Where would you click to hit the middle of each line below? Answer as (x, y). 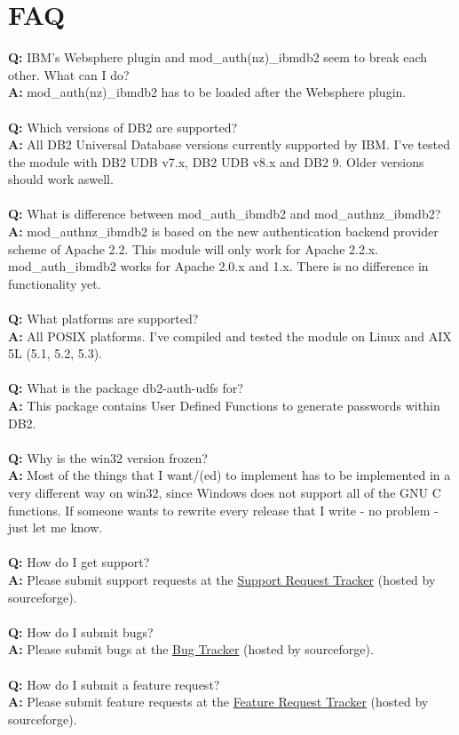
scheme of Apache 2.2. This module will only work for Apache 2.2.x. (194, 248)
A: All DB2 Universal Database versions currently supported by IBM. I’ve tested (229, 144)
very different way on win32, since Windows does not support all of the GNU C (225, 492)
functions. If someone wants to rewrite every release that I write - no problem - (223, 510)
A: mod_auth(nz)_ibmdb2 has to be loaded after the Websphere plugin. (207, 92)
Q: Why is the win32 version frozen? (108, 457)
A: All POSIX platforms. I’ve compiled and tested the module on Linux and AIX (230, 336)
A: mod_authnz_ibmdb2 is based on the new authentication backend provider (223, 232)
